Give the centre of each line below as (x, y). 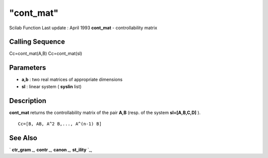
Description (28, 101)
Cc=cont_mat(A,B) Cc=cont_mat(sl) (46, 53)
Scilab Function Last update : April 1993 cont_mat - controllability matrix (83, 28)
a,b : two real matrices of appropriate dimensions (72, 80)
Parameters (28, 68)
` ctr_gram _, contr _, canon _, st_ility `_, (51, 150)
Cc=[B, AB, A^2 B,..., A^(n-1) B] (60, 124)
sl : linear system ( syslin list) (52, 86)
